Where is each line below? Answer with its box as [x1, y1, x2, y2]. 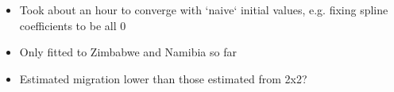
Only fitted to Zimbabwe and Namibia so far [19, 44, 237, 60]
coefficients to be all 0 [19, 17, 126, 33]
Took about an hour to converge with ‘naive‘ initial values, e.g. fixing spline [19, 2, 388, 17]
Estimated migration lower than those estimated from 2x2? [19, 70, 307, 86]
